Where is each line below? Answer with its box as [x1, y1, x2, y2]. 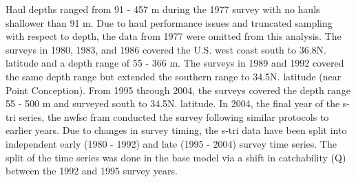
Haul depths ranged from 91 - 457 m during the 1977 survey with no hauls [6, 2, 320, 16]
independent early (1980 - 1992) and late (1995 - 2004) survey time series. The [6, 136, 337, 150]
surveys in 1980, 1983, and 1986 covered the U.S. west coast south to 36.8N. [6, 42, 326, 56]
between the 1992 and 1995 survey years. [6, 163, 178, 178]
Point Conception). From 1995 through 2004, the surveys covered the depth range [6, 82, 350, 97]
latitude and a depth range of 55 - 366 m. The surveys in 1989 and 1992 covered [6, 56, 344, 70]
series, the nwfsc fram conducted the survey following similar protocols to [19, 109, 329, 124]
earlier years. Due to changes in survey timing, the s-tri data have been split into [6, 123, 347, 137]
